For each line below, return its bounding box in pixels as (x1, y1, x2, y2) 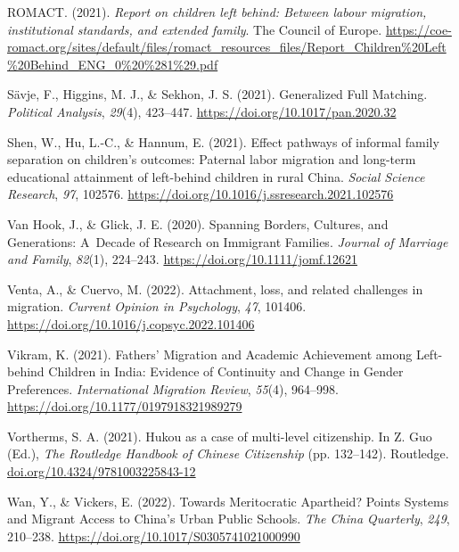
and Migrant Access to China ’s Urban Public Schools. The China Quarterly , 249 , (7, 509, 450, 528)
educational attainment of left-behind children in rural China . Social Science (7, 167, 425, 185)
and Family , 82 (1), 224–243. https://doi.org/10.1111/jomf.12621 (7, 250, 357, 268)
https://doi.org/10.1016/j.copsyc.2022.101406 (7, 314, 255, 333)
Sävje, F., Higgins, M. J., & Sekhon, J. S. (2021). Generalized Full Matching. (7, 85, 428, 103)
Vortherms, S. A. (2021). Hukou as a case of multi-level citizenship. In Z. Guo (7, 426, 432, 445)
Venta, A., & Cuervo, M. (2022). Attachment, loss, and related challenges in (7, 279, 423, 298)
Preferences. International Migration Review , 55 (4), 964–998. (7, 379, 339, 398)
